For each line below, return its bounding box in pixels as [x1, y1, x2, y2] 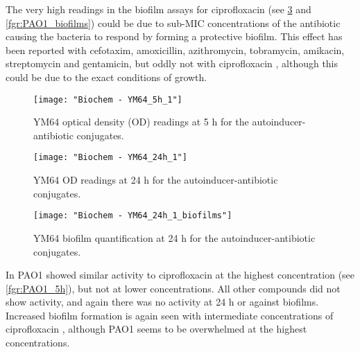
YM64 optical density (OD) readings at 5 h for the [33, 114, 249, 129]
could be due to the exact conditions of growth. [6, 69, 207, 84]
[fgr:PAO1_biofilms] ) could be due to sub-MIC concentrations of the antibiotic [6, 15, 341, 30]
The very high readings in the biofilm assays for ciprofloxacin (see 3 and [6, 2, 311, 16]
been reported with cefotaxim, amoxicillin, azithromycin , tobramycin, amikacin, [6, 42, 345, 57]
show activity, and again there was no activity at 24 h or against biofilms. [6, 294, 319, 309]
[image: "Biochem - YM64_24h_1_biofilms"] [33, 211, 232, 221]
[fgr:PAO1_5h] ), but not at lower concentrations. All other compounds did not [6, 281, 341, 295]
